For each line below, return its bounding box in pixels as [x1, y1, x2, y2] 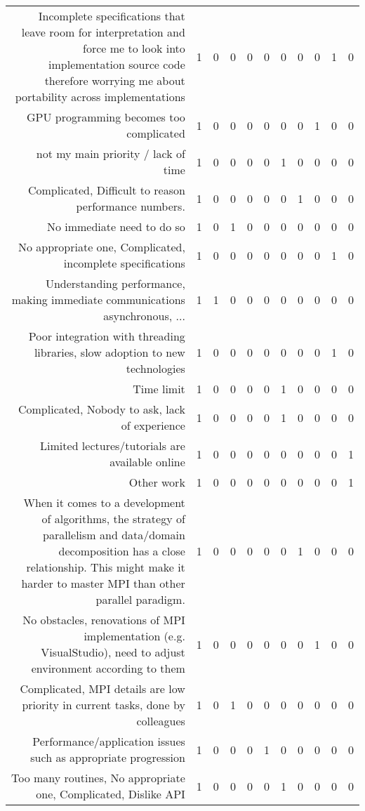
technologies [126, 360, 185, 376]
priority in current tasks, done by [22, 697, 185, 713]
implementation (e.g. [84, 628, 185, 644]
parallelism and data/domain [43, 527, 185, 543]
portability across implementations [15, 88, 185, 105]
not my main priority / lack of [36, 145, 185, 161]
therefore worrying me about [44, 72, 185, 88]
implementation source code [48, 56, 185, 72]
